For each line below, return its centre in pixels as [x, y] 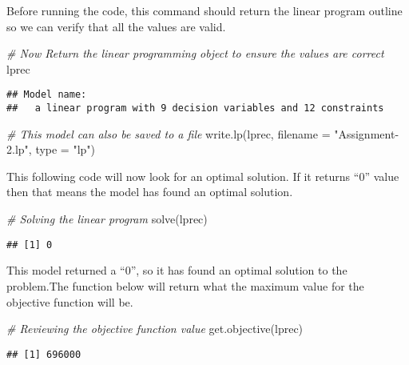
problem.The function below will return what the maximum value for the [185, 285]
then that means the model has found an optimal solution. [150, 192]
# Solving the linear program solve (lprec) [107, 219]
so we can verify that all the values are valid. [116, 26]
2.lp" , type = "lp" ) [51, 149]
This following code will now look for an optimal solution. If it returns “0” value [203, 176]
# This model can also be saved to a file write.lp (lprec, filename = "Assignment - [203, 133]
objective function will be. [70, 301]
